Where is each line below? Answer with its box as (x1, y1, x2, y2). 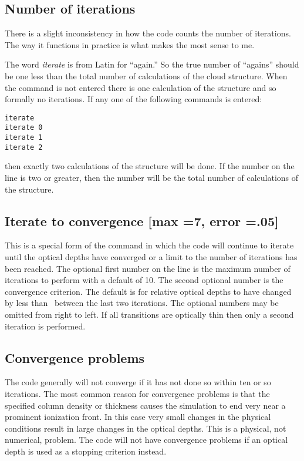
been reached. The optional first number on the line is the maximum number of (5, 262, 291, 274)
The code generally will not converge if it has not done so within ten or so (5, 376, 271, 388)
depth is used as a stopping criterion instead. (5, 445, 167, 457)
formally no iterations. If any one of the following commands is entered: (5, 93, 262, 105)
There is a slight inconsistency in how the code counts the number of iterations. (5, 27, 291, 39)
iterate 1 (5, 133, 43, 142)
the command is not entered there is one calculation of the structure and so (5, 81, 276, 93)
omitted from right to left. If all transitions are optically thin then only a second (5, 308, 294, 320)
